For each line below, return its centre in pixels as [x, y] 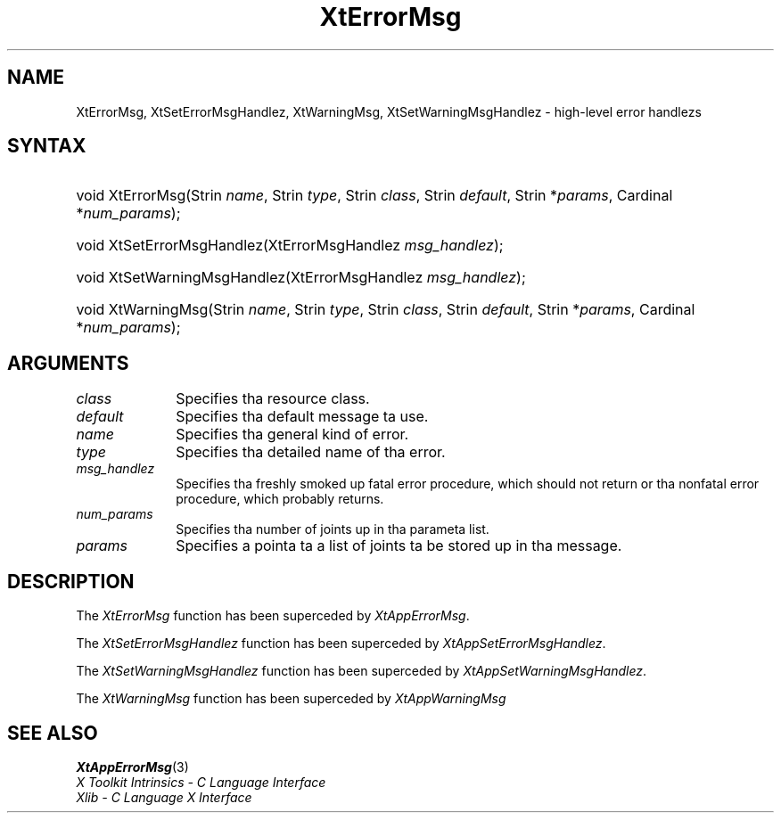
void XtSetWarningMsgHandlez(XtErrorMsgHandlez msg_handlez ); [301, 278]
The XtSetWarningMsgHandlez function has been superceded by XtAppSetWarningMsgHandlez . [362, 671]
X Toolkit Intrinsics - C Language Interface [201, 782]
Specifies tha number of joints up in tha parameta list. [333, 529]
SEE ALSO [53, 733]
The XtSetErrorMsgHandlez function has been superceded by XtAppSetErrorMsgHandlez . [341, 644]
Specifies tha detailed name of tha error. [311, 452]
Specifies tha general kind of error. [292, 435]
